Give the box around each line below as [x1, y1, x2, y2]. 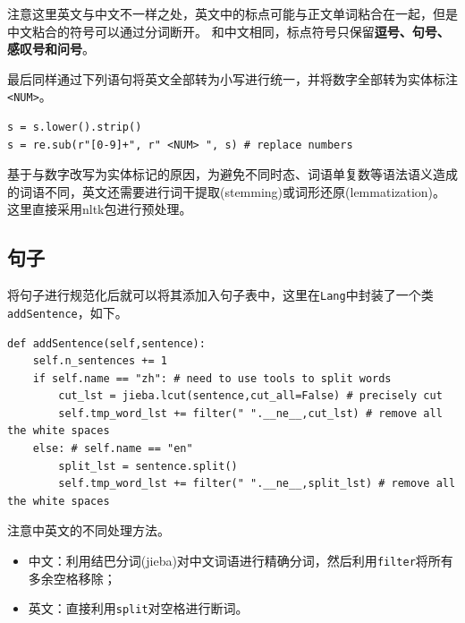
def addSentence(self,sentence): [7, 337, 206, 350]
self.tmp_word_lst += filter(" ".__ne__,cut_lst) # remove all [58, 406, 443, 420]
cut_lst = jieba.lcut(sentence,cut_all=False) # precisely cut [58, 389, 443, 403]
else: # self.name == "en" [32, 442, 193, 456]
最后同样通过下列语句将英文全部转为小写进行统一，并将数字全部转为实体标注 [7, 69, 458, 88]
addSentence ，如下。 [7, 303, 128, 321]
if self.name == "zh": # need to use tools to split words [32, 371, 392, 385]
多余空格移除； [28, 568, 116, 587]
